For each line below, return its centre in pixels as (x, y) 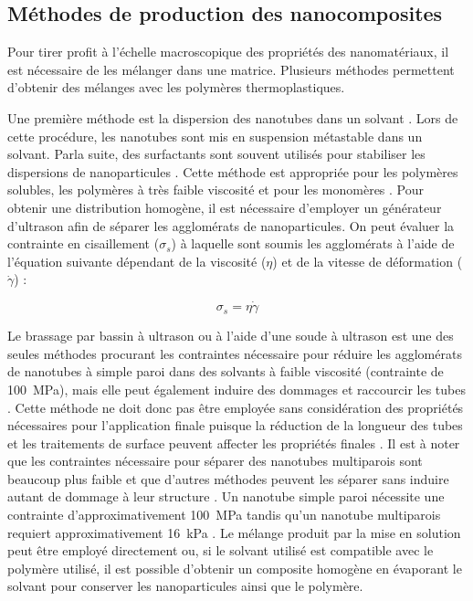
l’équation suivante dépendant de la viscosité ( (137, 261)
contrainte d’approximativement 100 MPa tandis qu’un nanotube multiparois (224, 515)
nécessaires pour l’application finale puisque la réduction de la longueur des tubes (235, 425)
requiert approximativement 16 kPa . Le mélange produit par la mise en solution (234, 532)
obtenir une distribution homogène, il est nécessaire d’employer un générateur (225, 207)
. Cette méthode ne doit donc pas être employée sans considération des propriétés (236, 407)
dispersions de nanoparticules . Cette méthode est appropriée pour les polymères (233, 171)
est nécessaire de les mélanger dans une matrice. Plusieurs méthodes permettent (231, 69)
